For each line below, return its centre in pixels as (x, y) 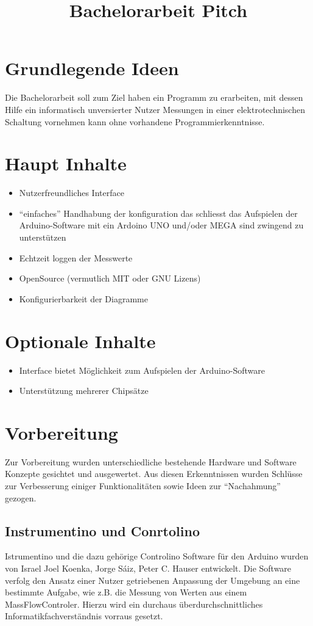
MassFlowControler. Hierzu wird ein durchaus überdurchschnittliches (134, 604)
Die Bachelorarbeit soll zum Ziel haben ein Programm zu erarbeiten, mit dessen (154, 97)
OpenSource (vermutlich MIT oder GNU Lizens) (110, 278)
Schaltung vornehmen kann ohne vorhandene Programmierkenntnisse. (135, 121)
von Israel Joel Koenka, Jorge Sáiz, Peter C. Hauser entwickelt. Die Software (148, 568)
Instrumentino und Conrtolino (102, 530)
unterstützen (43, 237)
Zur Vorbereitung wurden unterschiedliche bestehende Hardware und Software (151, 461)
